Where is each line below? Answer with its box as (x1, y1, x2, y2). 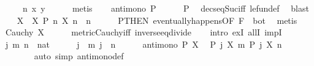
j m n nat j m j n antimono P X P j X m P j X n (5, 37, 282, 50)
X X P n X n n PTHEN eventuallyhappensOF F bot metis (17, 13, 297, 26)
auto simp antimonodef (34, 50, 124, 62)
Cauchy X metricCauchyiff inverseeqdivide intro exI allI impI (5, 26, 282, 38)
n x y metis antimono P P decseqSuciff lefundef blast (22, 2, 309, 14)
